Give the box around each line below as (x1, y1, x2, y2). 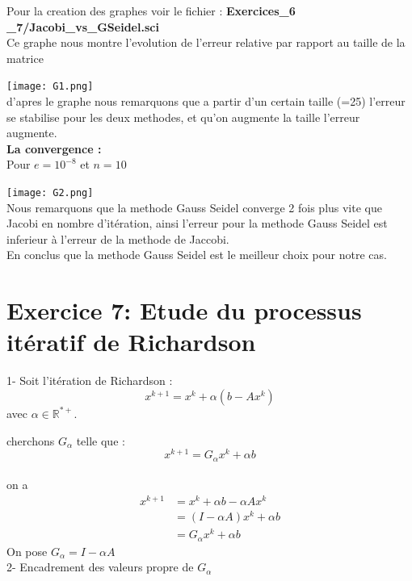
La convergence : (6, 140, 102, 157)
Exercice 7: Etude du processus (6, 294, 362, 327)
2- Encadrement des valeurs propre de (6, 558, 194, 575)
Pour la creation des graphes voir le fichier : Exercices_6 (6, 2, 296, 19)
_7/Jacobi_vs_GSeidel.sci (6, 18, 159, 35)
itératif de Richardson (6, 325, 256, 358)
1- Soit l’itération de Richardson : (6, 372, 173, 389)
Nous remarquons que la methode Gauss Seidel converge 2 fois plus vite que (6, 199, 382, 215)
